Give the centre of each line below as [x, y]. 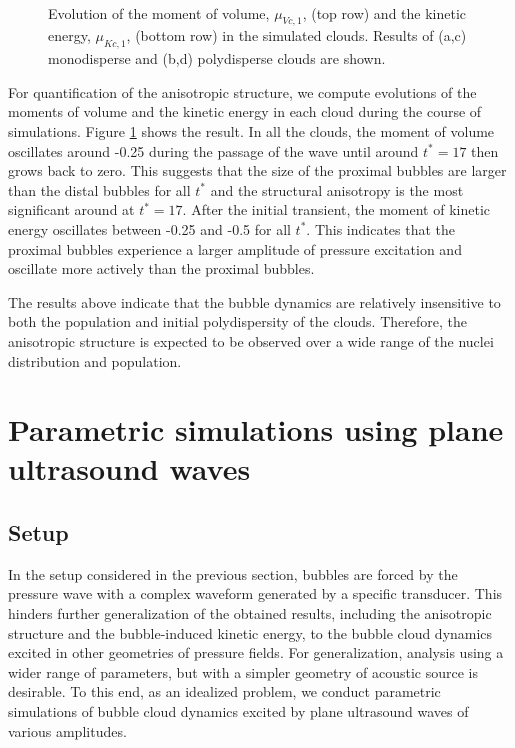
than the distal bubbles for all [99, 189]
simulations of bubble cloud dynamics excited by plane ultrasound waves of [238, 711]
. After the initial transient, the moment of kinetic [336, 209]
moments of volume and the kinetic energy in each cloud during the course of [245, 111]
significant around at [71, 209]
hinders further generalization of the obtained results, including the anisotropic [250, 613]
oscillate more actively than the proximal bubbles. [161, 268]
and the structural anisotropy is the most [337, 189]
